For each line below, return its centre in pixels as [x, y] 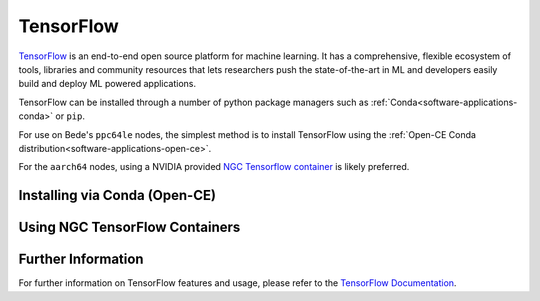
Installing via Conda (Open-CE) [117, 195]
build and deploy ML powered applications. [107, 84]
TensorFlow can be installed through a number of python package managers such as [193, 102]
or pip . [70, 116]
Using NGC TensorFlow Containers [129, 227]
